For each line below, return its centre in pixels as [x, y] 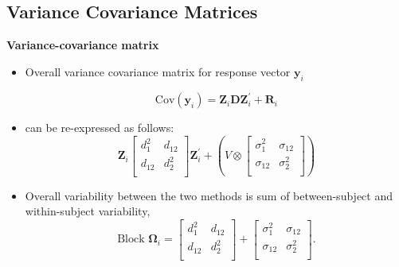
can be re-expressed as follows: [100, 128]
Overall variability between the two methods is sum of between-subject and [209, 195]
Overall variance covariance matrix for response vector [158, 71]
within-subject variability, [88, 211]
